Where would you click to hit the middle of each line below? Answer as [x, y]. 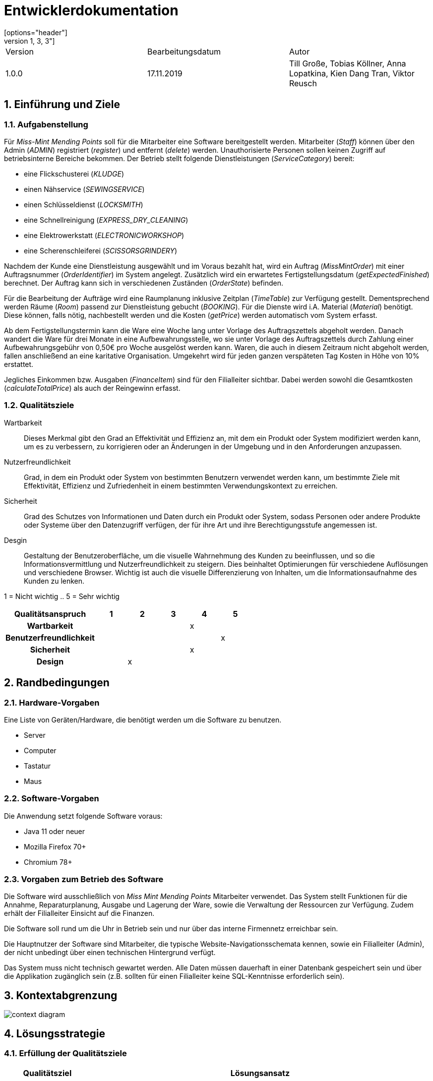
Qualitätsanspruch [50, 614]
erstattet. [19, 364]
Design [50, 661]
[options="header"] [36, 32]
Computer [40, 750]
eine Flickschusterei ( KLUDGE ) [74, 174]
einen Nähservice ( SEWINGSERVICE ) [84, 189]
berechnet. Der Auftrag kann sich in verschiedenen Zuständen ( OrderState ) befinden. [144, 283]
